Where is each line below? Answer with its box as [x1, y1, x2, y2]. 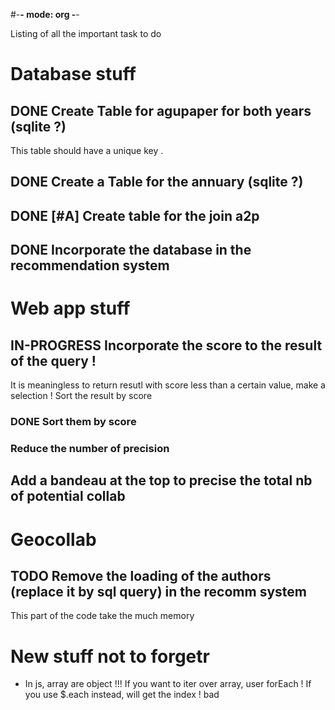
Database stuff [10, 63, 137, 86]
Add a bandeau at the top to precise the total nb [10, 472, 313, 489]
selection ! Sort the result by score [10, 390, 153, 402]
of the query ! [10, 352, 97, 369]
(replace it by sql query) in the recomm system [10, 583, 307, 600]
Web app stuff [10, 297, 131, 320]
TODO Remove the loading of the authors [10, 567, 272, 584]
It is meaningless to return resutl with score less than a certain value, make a [10, 379, 326, 391]
